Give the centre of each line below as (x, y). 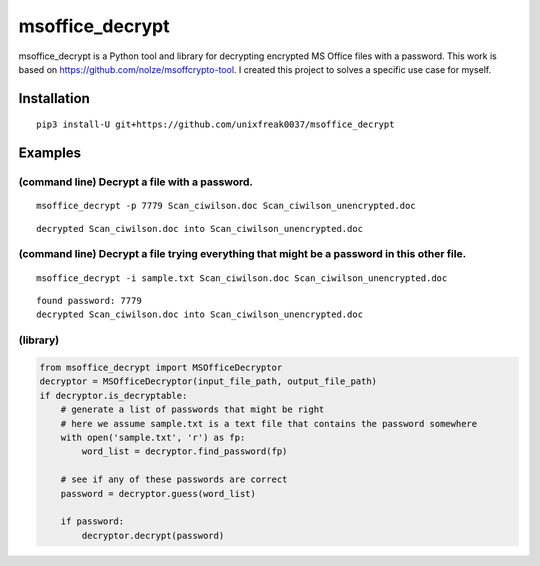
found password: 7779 (89, 301)
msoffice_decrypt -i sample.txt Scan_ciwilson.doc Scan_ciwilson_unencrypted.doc (242, 278)
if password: (92, 521)
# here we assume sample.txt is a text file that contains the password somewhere (269, 423)
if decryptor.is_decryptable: (113, 395)
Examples (50, 153)
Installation (54, 98)
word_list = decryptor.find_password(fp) (184, 451)
